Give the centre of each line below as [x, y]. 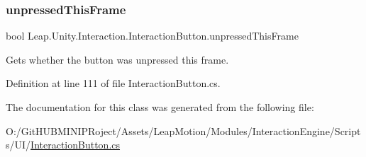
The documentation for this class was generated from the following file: [160, 107]
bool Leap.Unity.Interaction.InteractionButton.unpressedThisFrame [152, 36]
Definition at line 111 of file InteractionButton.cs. [113, 83]
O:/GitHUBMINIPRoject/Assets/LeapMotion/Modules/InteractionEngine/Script [183, 130]
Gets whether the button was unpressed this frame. [117, 59]
